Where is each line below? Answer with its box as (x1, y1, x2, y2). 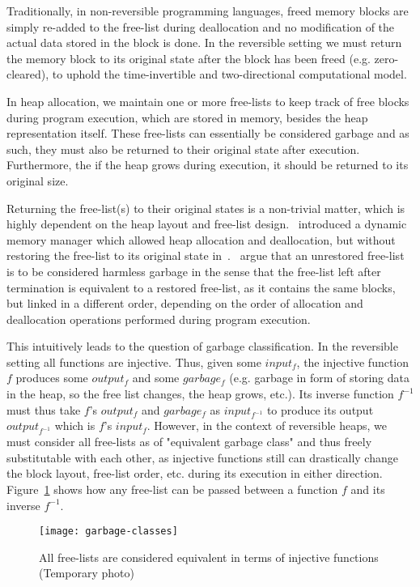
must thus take (6, 401, 81, 418)
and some (132, 369, 180, 386)
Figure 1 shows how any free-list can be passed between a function (6, 480, 338, 497)
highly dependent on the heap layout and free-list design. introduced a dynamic (6, 215, 407, 232)
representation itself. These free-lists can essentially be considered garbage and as (6, 125, 409, 142)
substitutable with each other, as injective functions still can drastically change (6, 449, 398, 466)
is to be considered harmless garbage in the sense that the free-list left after (6, 262, 381, 279)
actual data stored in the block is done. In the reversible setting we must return (6, 34, 402, 51)
